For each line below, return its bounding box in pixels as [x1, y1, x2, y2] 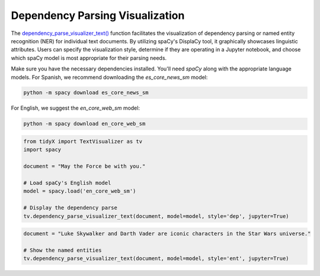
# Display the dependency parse [23, 204, 118, 211]
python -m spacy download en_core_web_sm [23, 120, 146, 127]
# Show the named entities [23, 246, 102, 253]
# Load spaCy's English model [23, 179, 111, 186]
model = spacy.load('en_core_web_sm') [23, 188, 136, 195]
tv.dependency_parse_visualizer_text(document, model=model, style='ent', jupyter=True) [23, 255, 290, 262]
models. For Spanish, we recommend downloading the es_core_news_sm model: [11, 73, 208, 81]
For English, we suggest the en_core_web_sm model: [11, 104, 140, 112]
